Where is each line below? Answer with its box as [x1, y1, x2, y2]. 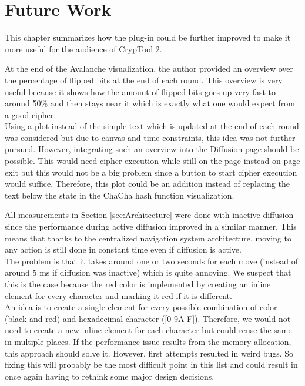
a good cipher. [5, 108, 56, 120]
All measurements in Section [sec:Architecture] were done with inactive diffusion [5, 209, 294, 221]
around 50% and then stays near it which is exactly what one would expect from [5, 97, 295, 109]
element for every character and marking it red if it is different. [5, 289, 232, 301]
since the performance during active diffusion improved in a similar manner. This [5, 220, 297, 233]
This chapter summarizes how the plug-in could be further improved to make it [5, 31, 291, 43]
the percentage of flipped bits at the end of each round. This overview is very [5, 73, 283, 86]
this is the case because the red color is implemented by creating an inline [5, 278, 271, 290]
